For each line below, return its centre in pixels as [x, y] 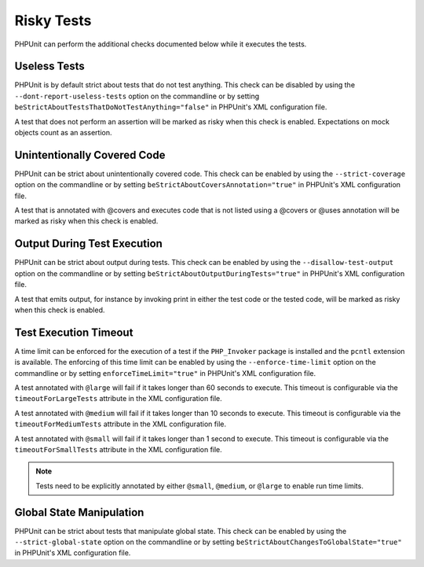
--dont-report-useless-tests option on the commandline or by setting [137, 96]
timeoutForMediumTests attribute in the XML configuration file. [121, 424]
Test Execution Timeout [74, 332]
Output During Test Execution [88, 244]
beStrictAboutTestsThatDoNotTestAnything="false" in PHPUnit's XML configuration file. [171, 107]
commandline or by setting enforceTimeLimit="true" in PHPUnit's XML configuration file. [165, 373]
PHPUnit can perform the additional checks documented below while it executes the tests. [161, 44]
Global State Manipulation [79, 512]
